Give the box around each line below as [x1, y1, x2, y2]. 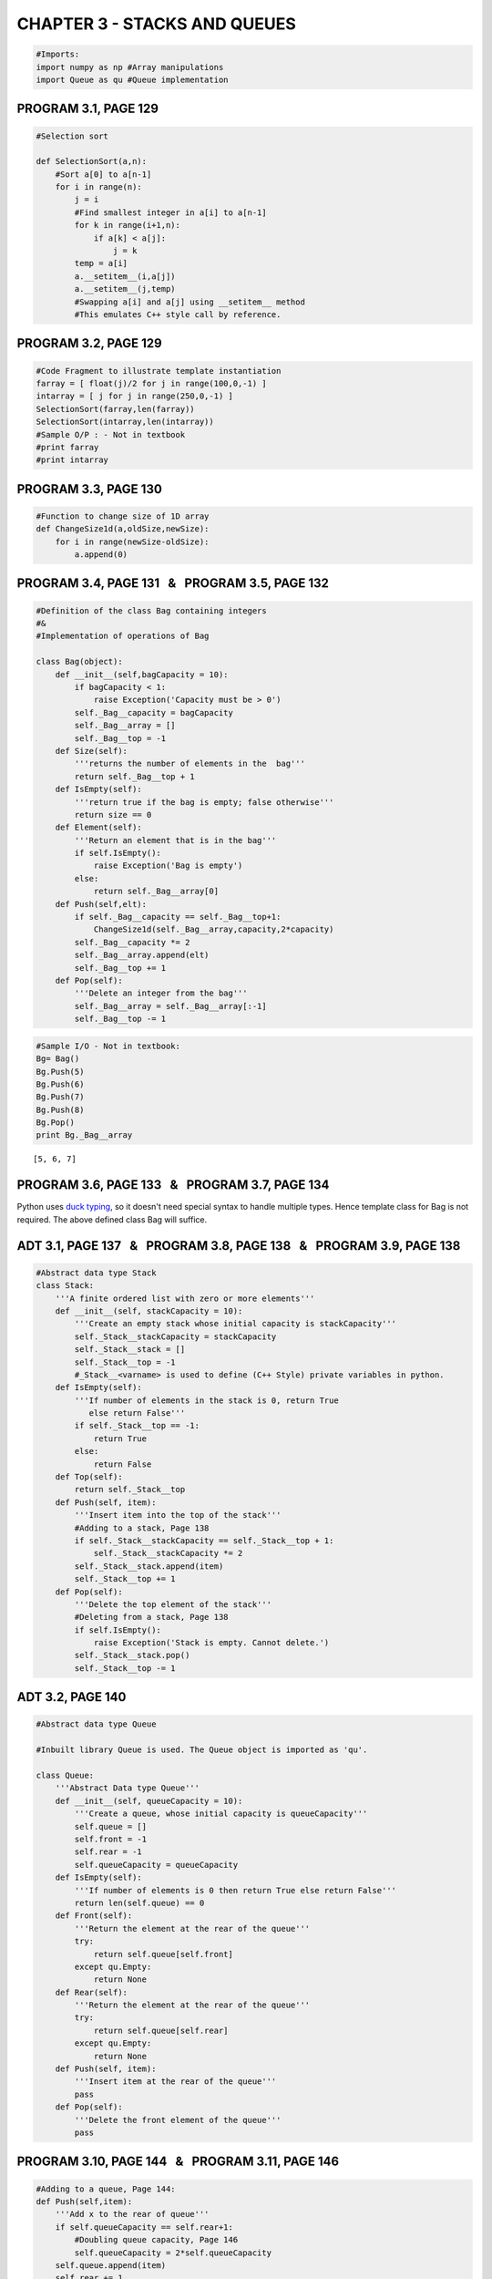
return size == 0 [74, 810, 152, 820]
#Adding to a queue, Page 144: [36, 2183, 177, 2194]
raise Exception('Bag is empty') [93, 861, 243, 871]
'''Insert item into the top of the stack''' [74, 1510, 282, 1521]
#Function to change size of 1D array [36, 510, 210, 521]
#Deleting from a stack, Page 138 [74, 1612, 229, 1623]
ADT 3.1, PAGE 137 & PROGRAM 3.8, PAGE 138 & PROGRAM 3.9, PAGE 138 [16, 1238, 461, 1253]
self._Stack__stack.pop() [74, 1650, 190, 1661]
